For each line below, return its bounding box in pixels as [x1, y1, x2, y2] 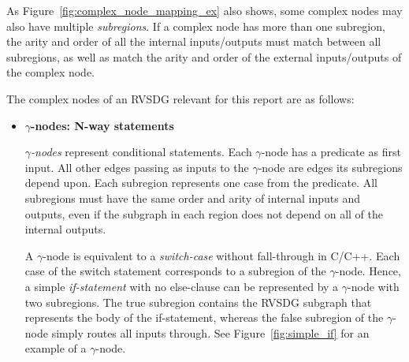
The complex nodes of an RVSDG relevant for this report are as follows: [6, 90, 355, 106]
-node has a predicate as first [261, 144, 401, 160]
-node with [348, 278, 400, 294]
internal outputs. [24, 221, 106, 237]
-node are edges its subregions [258, 159, 403, 175]
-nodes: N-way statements [31, 117, 174, 133]
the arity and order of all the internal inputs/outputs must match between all [6, 33, 381, 50]
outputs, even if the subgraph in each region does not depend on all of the [24, 205, 383, 222]
